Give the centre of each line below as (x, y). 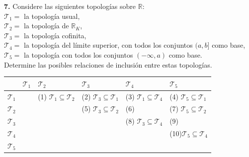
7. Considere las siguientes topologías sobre (70, 6)
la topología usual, (52, 16)
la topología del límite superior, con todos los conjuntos (108, 45)
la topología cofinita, (55, 35)
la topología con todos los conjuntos (78, 54)
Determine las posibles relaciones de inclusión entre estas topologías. (108, 64)
